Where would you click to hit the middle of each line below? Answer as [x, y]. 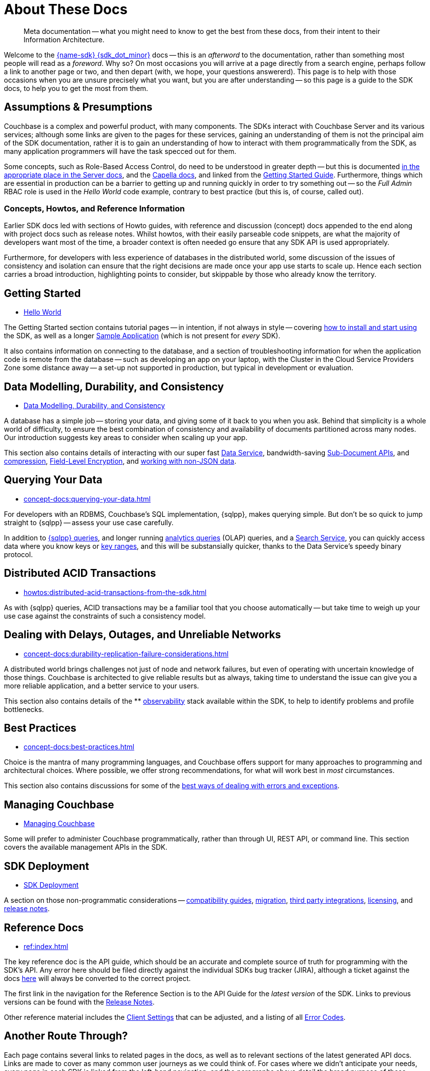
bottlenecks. [24, 709]
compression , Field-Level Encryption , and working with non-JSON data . [120, 461]
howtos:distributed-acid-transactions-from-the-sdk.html [115, 592]
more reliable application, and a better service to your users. [101, 685]
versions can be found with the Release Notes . [79, 1002]
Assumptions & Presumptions [78, 107]
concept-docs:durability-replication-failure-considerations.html [126, 654]
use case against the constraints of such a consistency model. [105, 616]
